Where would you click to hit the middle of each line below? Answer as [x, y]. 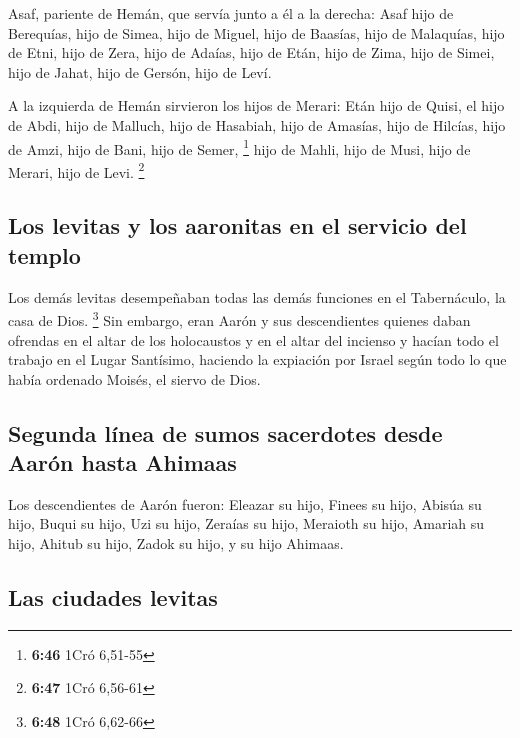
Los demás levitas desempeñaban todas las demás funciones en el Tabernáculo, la [257, 296]
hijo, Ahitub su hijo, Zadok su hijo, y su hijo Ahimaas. [176, 543]
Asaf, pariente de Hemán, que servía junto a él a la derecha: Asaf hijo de [231, 13]
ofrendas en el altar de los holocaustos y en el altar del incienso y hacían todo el [253, 339]
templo [44, 254]
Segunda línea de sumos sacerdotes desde [225, 432]
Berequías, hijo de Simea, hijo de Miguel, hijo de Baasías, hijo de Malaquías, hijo [256, 32]
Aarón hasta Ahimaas [122, 462]
